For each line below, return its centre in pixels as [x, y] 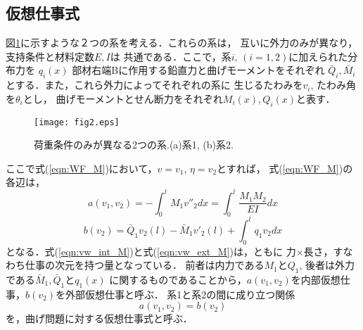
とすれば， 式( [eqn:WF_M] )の [285, 168]
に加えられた [318, 56]
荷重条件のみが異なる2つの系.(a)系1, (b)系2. [134, 145]
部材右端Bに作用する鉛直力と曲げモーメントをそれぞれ [198, 70]
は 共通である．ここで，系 [171, 56]
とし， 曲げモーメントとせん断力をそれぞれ [123, 98]
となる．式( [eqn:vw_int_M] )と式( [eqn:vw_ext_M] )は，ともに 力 [151, 251]
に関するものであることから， [178, 279]
